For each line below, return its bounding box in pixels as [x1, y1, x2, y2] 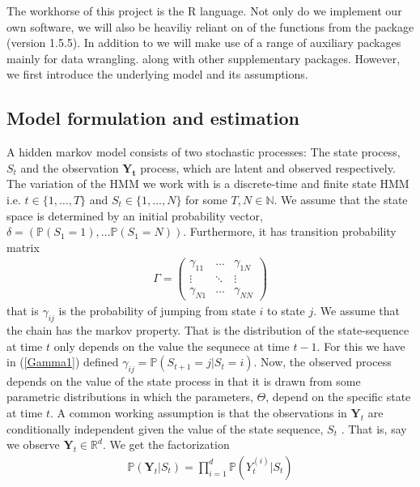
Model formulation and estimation [6, 105, 299, 130]
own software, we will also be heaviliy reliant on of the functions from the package [6, 18, 414, 35]
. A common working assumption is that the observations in [50, 404, 347, 421]
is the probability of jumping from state [58, 302, 256, 319]
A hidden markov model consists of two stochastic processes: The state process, [6, 143, 401, 160]
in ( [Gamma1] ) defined [6, 353, 119, 370]
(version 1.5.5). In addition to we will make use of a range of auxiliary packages [6, 34, 401, 51]
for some [185, 190, 227, 207]
